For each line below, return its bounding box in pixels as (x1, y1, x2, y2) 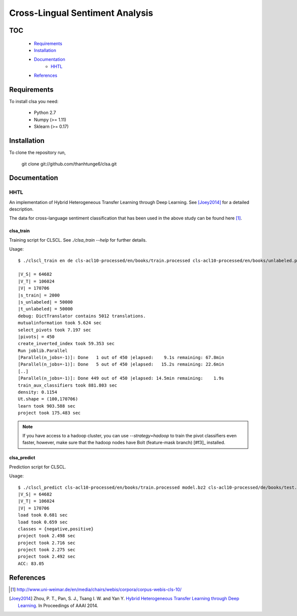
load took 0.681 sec (18, 513, 68, 518)
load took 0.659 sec (18, 519, 68, 525)
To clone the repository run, (9, 150, 66, 155)
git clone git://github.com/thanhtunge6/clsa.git (21, 161, 117, 167)
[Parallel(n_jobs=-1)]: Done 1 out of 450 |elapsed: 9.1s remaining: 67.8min (18, 355, 224, 360)
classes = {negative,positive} (18, 526, 94, 532)
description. (9, 206, 34, 212)
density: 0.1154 (18, 389, 57, 395)
